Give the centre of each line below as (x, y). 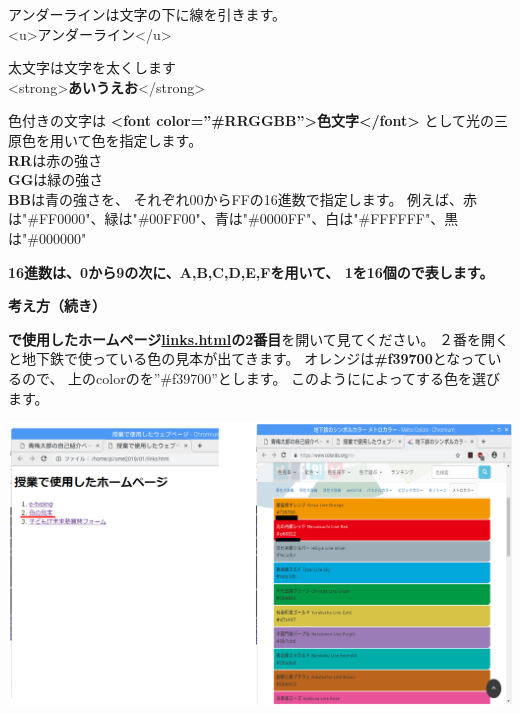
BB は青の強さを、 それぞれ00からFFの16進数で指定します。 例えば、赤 (243, 198)
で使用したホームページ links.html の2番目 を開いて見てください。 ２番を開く (259, 338)
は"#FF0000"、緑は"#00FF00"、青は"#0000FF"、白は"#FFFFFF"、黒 (233, 218)
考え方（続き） (57, 305)
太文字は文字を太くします (92, 67)
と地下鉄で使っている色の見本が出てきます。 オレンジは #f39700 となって (248, 358)
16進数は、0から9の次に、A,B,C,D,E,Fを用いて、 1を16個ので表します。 (251, 271)
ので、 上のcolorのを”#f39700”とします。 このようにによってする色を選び (260, 377)
